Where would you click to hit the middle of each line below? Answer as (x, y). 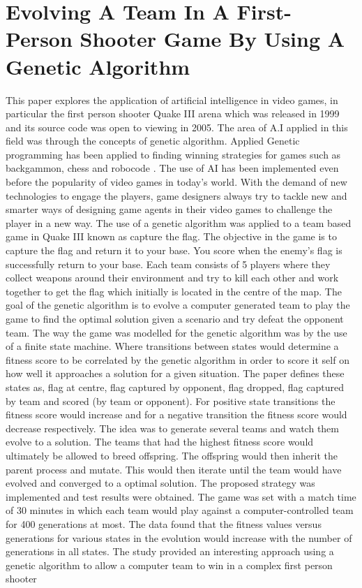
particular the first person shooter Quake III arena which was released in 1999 (173, 113)
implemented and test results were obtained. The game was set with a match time (181, 496)
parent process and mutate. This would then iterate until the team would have (174, 469)
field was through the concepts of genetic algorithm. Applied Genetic (153, 141)
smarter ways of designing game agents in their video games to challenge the (169, 209)
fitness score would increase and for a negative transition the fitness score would (176, 414)
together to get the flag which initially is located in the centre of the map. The (174, 291)
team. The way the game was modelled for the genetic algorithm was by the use (176, 332)
